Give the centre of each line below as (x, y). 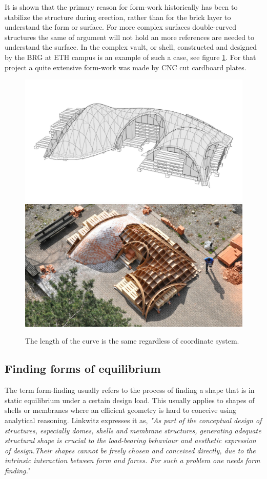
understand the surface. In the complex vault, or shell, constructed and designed (131, 47)
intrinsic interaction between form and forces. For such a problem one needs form (132, 460)
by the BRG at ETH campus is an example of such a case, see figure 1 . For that (130, 57)
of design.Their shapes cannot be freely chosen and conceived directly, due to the (130, 450)
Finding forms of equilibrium (83, 368)
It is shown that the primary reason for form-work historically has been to (121, 7)
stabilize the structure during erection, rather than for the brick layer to (118, 17)
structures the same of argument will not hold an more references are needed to (130, 37)
